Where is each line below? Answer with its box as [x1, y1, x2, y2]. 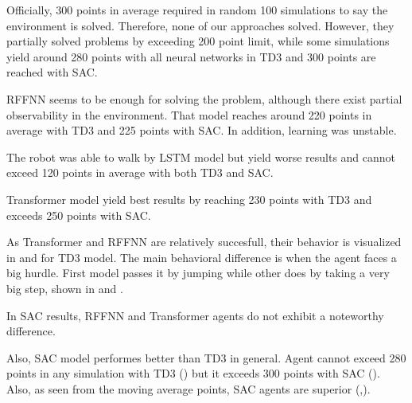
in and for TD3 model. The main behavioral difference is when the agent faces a [6, 248, 397, 265]
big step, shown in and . [6, 280, 123, 296]
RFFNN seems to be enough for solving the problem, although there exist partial [6, 90, 402, 107]
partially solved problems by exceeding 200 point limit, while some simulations [6, 33, 390, 49]
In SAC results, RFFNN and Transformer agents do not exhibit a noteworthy [6, 307, 384, 323]
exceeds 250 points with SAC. [6, 206, 151, 223]
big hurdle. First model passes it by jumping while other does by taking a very [6, 264, 390, 281]
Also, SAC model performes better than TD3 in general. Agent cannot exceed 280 [6, 349, 406, 366]
